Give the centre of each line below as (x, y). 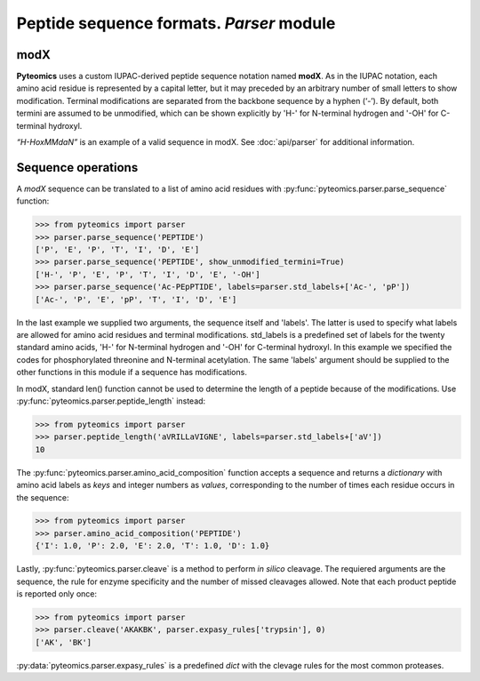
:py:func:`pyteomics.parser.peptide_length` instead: (111, 401)
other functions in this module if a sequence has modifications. (132, 373)
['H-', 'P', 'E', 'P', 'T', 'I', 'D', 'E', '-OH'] (148, 274)
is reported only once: (57, 594)
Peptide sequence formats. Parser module (176, 23)
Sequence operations (77, 168)
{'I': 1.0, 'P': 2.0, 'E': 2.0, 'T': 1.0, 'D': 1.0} (152, 546)
